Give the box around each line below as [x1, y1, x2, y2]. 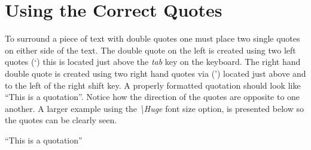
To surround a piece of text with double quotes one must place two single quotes [5, 32, 300, 45]
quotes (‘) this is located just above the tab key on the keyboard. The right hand [5, 55, 301, 68]
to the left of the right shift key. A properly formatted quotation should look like [5, 79, 301, 91]
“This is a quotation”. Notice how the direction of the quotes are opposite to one [5, 90, 300, 103]
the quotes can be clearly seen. [5, 114, 117, 126]
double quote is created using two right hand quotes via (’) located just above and [5, 67, 306, 79]
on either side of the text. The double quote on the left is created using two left [5, 43, 296, 56]
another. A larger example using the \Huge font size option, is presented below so [5, 102, 304, 114]
